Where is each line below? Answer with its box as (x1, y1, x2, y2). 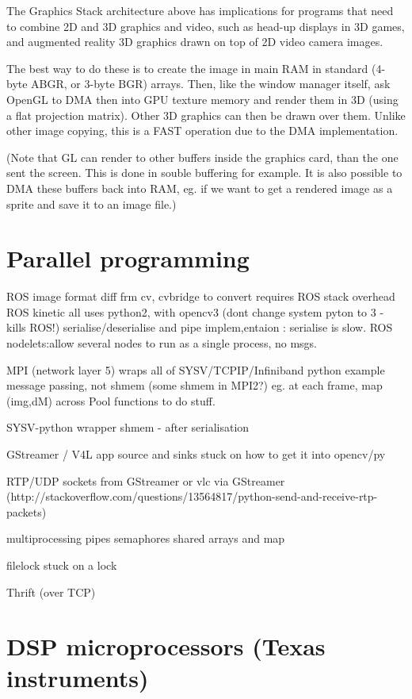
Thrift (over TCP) (6, 583, 96, 600)
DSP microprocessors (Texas (6, 630, 326, 663)
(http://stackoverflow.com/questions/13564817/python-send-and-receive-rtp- (6, 488, 378, 505)
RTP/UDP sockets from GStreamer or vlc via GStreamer (6, 472, 285, 489)
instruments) (6, 661, 149, 693)
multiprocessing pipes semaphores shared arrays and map (6, 530, 285, 547)
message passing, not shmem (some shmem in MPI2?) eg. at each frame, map (6, 377, 383, 394)
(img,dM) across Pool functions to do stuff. (6, 392, 216, 409)
